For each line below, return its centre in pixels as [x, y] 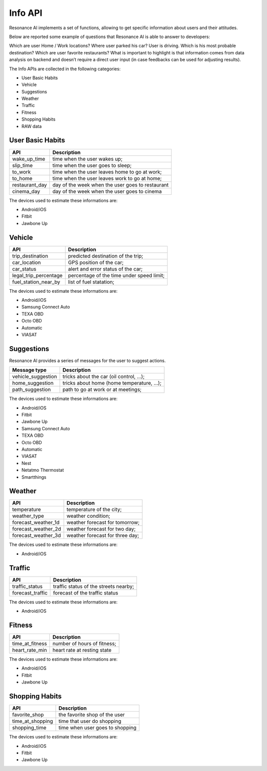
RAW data [32, 126]
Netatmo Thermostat [43, 470]
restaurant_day [29, 184]
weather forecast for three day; [103, 536]
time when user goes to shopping [98, 728]
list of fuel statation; [91, 282]
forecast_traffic [30, 592]
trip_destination [30, 256]
